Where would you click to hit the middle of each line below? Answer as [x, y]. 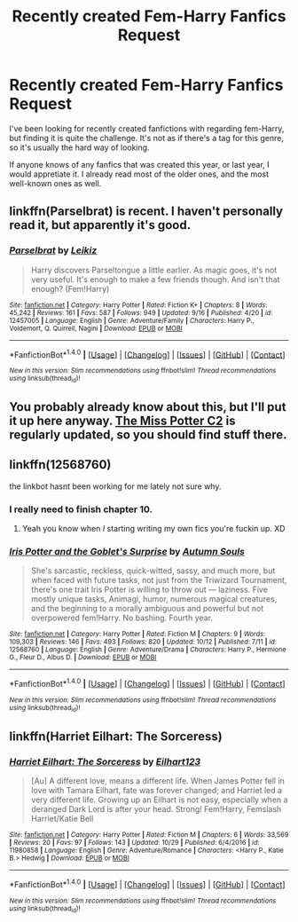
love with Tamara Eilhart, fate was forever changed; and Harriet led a [156, 791]
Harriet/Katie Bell [62, 819]
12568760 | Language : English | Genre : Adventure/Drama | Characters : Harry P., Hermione [148, 650]
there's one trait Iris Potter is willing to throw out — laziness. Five [149, 590]
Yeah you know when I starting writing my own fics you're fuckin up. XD [153, 529]
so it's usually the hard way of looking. [79, 147]
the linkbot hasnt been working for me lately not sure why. [115, 486]
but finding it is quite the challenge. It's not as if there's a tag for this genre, [146, 138]
